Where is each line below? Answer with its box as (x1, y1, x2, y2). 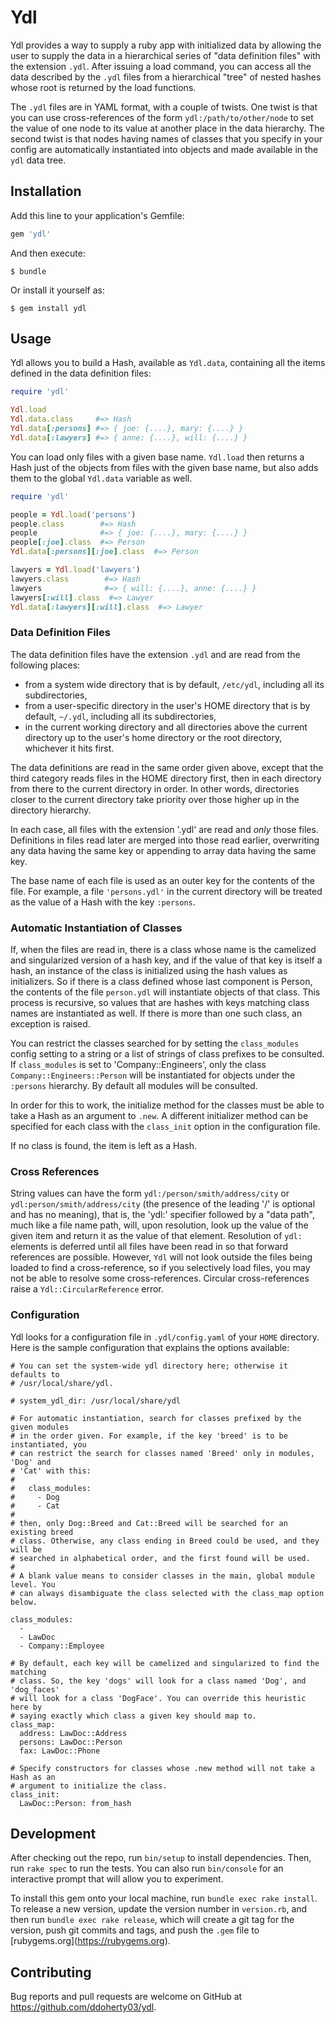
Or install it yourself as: (10, 284, 105, 296)
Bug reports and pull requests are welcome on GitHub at (10, 1991, 243, 2003)
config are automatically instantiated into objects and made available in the (10, 143, 319, 155)
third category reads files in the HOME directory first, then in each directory (10, 772, 322, 784)
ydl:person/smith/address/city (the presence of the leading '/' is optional (10, 1198, 316, 1210)
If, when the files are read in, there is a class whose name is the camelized (10, 944, 317, 956)
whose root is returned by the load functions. (10, 81, 197, 93)
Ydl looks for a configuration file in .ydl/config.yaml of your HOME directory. (10, 1331, 320, 1343)
